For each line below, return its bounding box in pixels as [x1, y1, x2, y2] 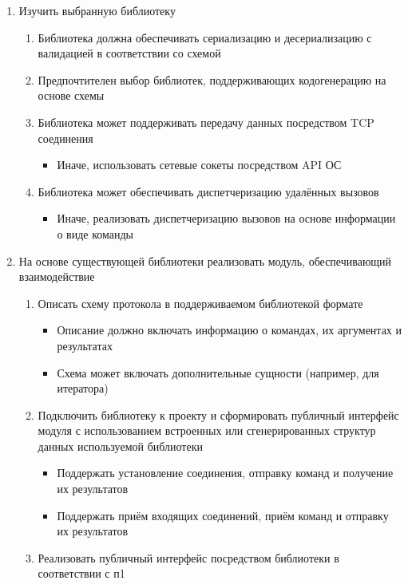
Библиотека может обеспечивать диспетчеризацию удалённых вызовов [38, 183, 379, 199]
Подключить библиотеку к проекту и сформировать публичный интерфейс [38, 406, 399, 423]
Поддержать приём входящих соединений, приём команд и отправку [57, 507, 389, 523]
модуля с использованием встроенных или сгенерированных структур [38, 422, 376, 439]
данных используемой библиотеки [38, 437, 203, 454]
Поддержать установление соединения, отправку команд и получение [57, 464, 394, 481]
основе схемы [38, 87, 105, 104]
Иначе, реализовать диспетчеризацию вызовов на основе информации [57, 210, 396, 227]
